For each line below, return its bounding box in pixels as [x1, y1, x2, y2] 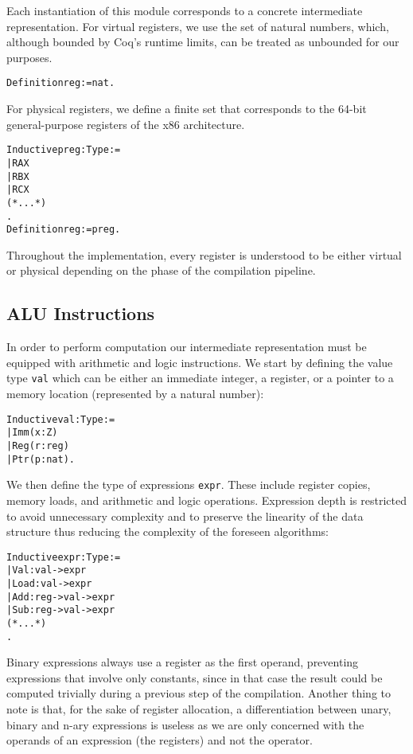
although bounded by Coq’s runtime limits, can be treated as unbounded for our [6, 33, 399, 50]
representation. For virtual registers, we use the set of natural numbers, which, [6, 18, 389, 34]
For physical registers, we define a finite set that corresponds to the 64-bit [6, 100, 367, 117]
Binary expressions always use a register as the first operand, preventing [6, 654, 359, 670]
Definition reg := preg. [6, 224, 121, 236]
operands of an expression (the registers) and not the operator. [6, 732, 313, 748]
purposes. [6, 49, 53, 65]
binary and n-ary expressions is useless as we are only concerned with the [6, 716, 364, 733]
